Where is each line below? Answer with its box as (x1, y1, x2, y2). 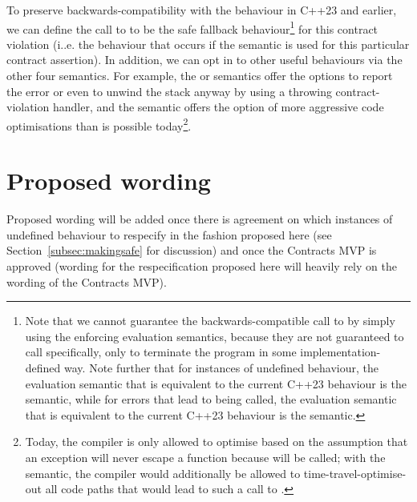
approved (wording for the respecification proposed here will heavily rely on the (6, 257, 397, 274)
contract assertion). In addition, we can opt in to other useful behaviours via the (6, 51, 403, 68)
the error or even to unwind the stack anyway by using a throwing (6, 82, 332, 99)
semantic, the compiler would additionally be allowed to (25, 464, 301, 481)
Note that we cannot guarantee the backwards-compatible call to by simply (25, 312, 395, 329)
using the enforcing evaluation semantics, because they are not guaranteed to (25, 327, 404, 344)
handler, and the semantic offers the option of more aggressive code (52, 98, 384, 115)
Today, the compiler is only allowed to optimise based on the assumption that (25, 433, 408, 450)
